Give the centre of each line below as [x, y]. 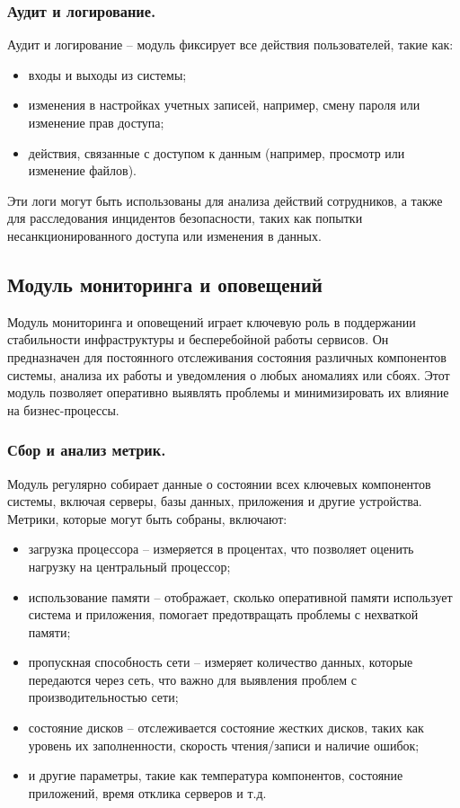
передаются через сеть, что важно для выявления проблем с [192, 679]
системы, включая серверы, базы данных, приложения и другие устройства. [215, 501]
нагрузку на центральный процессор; [129, 566]
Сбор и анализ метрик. [87, 450]
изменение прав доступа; [96, 122]
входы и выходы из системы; [107, 74]
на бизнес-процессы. [63, 409]
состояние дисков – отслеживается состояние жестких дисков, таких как [226, 728]
